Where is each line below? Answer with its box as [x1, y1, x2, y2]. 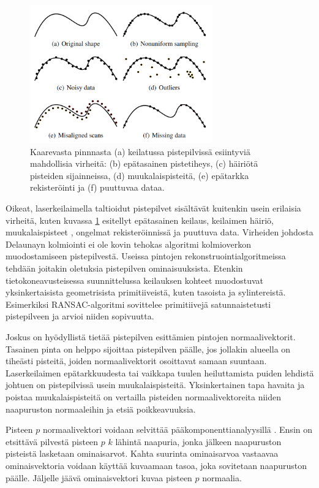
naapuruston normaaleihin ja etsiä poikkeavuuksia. [6, 402, 196, 415]
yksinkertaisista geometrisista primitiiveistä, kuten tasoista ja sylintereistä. [6, 286, 286, 299]
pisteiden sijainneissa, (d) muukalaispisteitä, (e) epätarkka [30, 169, 249, 181]
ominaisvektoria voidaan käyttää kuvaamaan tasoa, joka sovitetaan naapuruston [6, 459, 307, 471]
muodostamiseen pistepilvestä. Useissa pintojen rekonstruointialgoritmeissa [6, 250, 286, 262]
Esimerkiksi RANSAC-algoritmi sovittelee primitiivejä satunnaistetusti [6, 297, 271, 310]
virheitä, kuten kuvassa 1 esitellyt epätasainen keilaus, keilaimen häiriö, [6, 213, 274, 226]
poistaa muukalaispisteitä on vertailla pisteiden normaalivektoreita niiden [6, 390, 282, 403]
